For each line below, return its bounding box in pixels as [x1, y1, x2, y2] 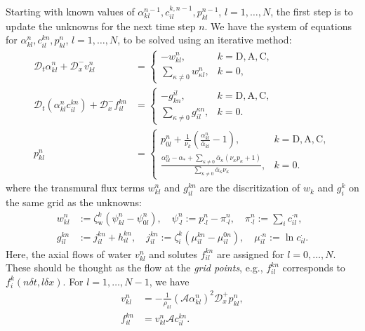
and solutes [149, 246, 197, 261]
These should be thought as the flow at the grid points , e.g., [6, 260, 263, 275]
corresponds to [282, 260, 345, 275]
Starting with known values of [6, 4, 135, 18]
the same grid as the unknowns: [6, 194, 142, 209]
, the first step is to [270, 4, 353, 18]
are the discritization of [199, 180, 300, 195]
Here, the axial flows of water [6, 246, 132, 261]
